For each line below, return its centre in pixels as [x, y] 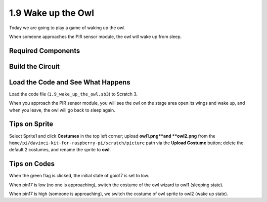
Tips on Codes [32, 164]
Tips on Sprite [31, 124]
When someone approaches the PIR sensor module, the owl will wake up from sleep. [95, 37]
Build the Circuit [34, 66]
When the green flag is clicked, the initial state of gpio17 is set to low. [79, 176]
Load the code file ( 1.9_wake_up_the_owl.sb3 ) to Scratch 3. [73, 94]
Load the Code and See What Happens [70, 82]
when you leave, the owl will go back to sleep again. [62, 110]
